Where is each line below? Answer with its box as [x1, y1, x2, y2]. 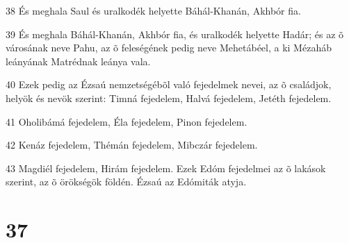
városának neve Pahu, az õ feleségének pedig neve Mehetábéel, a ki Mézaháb [6, 40, 332, 55]
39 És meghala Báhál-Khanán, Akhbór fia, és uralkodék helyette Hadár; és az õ [6, 26, 344, 41]
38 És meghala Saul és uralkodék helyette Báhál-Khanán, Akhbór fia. [6, 3, 301, 17]
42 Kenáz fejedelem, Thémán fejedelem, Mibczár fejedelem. [6, 137, 258, 152]
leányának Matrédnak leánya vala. [6, 53, 151, 68]
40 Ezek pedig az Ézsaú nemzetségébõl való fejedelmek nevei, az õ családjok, [6, 77, 332, 92]
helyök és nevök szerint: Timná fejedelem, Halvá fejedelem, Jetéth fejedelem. [6, 90, 332, 105]
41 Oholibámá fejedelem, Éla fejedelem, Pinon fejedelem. [6, 114, 247, 128]
